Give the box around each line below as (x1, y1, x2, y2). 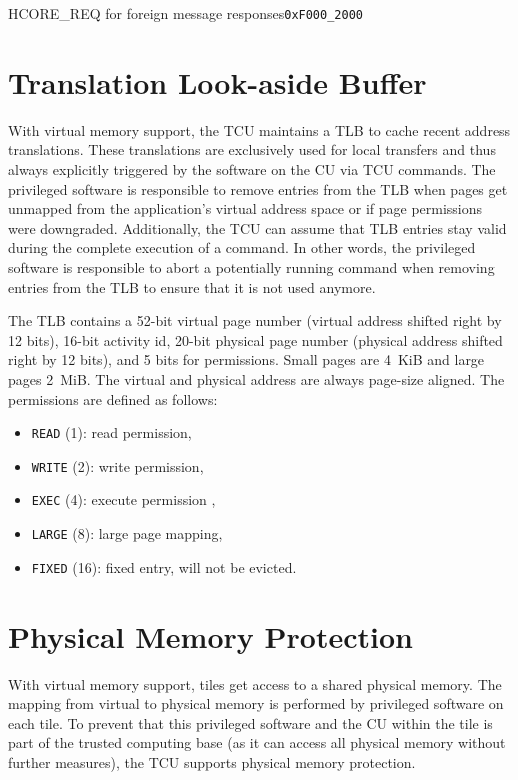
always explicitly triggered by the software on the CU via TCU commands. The (8, 158, 496, 179)
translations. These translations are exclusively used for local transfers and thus (8, 139, 496, 160)
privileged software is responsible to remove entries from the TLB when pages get (8, 178, 508, 199)
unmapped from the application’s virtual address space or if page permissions (8, 198, 483, 219)
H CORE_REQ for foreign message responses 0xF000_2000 (8, 3, 363, 23)
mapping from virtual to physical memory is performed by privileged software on (8, 693, 504, 714)
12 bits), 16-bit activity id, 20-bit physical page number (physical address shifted (8, 329, 503, 350)
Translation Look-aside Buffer (8, 61, 427, 102)
